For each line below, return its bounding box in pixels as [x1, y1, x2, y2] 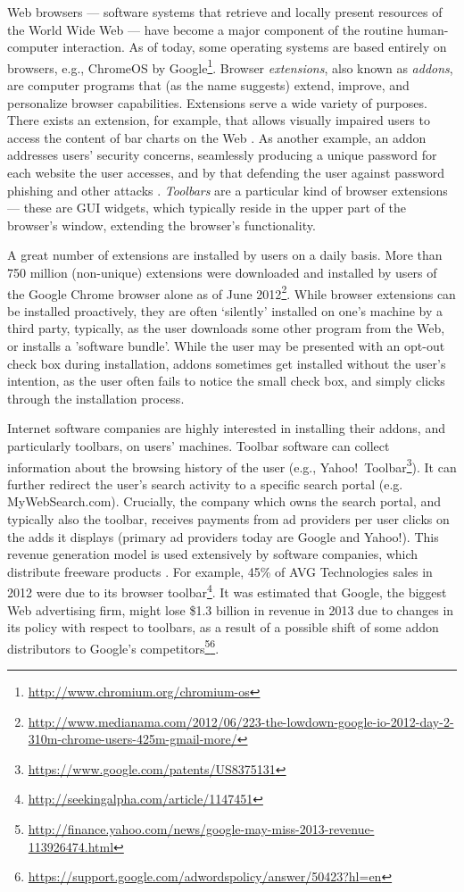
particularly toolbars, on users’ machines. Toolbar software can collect [7, 436, 390, 454]
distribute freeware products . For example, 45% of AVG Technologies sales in [7, 562, 433, 580]
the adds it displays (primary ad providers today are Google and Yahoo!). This [7, 527, 439, 546]
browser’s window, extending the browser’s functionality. [7, 215, 316, 234]
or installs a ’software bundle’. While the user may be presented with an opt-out [7, 337, 445, 354]
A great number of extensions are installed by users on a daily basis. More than [7, 246, 443, 264]
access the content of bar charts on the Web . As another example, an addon [7, 128, 427, 146]
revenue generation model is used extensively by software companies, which [7, 545, 418, 563]
